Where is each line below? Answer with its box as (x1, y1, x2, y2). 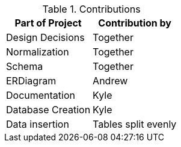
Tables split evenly (93, 118, 177, 130)
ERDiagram (6, 75, 57, 87)
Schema (6, 60, 43, 72)
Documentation (6, 89, 75, 101)
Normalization (6, 46, 69, 58)
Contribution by (98, 17, 171, 29)
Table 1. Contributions (42, 3, 141, 15)
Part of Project (14, 17, 82, 29)
